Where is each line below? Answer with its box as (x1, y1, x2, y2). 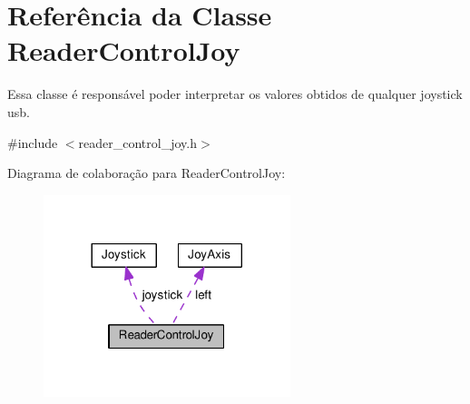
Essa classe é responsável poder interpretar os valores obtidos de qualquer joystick (7, 84, 463, 103)
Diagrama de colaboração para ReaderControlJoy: (7, 163, 286, 182)
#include (7, 133, 58, 152)
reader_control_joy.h (78, 133, 197, 152)
